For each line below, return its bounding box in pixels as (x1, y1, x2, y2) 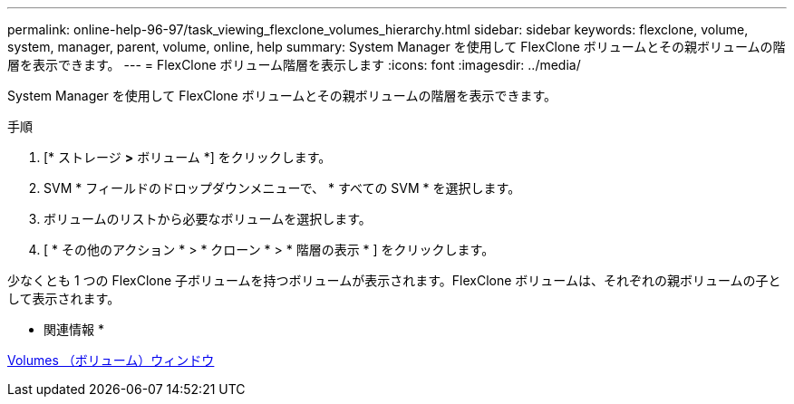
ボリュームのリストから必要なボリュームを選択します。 (44, 211, 372, 226)
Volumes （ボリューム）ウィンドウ (7, 352, 215, 368)
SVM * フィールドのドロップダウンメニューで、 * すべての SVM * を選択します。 (44, 180, 521, 196)
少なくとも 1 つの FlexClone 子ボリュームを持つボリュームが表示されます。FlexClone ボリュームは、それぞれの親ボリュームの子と (7, 273, 781, 288)
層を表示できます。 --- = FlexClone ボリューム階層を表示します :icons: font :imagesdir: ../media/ (7, 57, 581, 72)
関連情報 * (44, 322, 104, 337)
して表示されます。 (7, 291, 121, 306)
